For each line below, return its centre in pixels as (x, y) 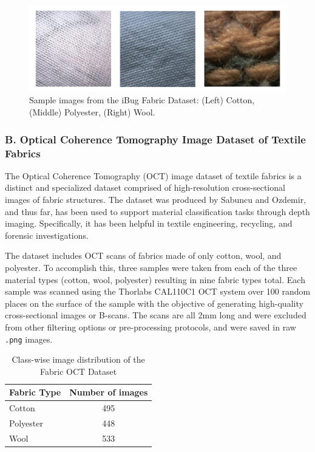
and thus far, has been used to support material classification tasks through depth (157, 211)
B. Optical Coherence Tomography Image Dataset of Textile (155, 139)
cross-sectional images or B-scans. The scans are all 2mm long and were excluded (156, 315)
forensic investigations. (47, 235)
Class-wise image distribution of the (78, 359)
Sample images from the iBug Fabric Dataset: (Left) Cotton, (142, 100)
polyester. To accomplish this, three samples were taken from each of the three (151, 267)
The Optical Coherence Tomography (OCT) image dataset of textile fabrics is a (153, 175)
